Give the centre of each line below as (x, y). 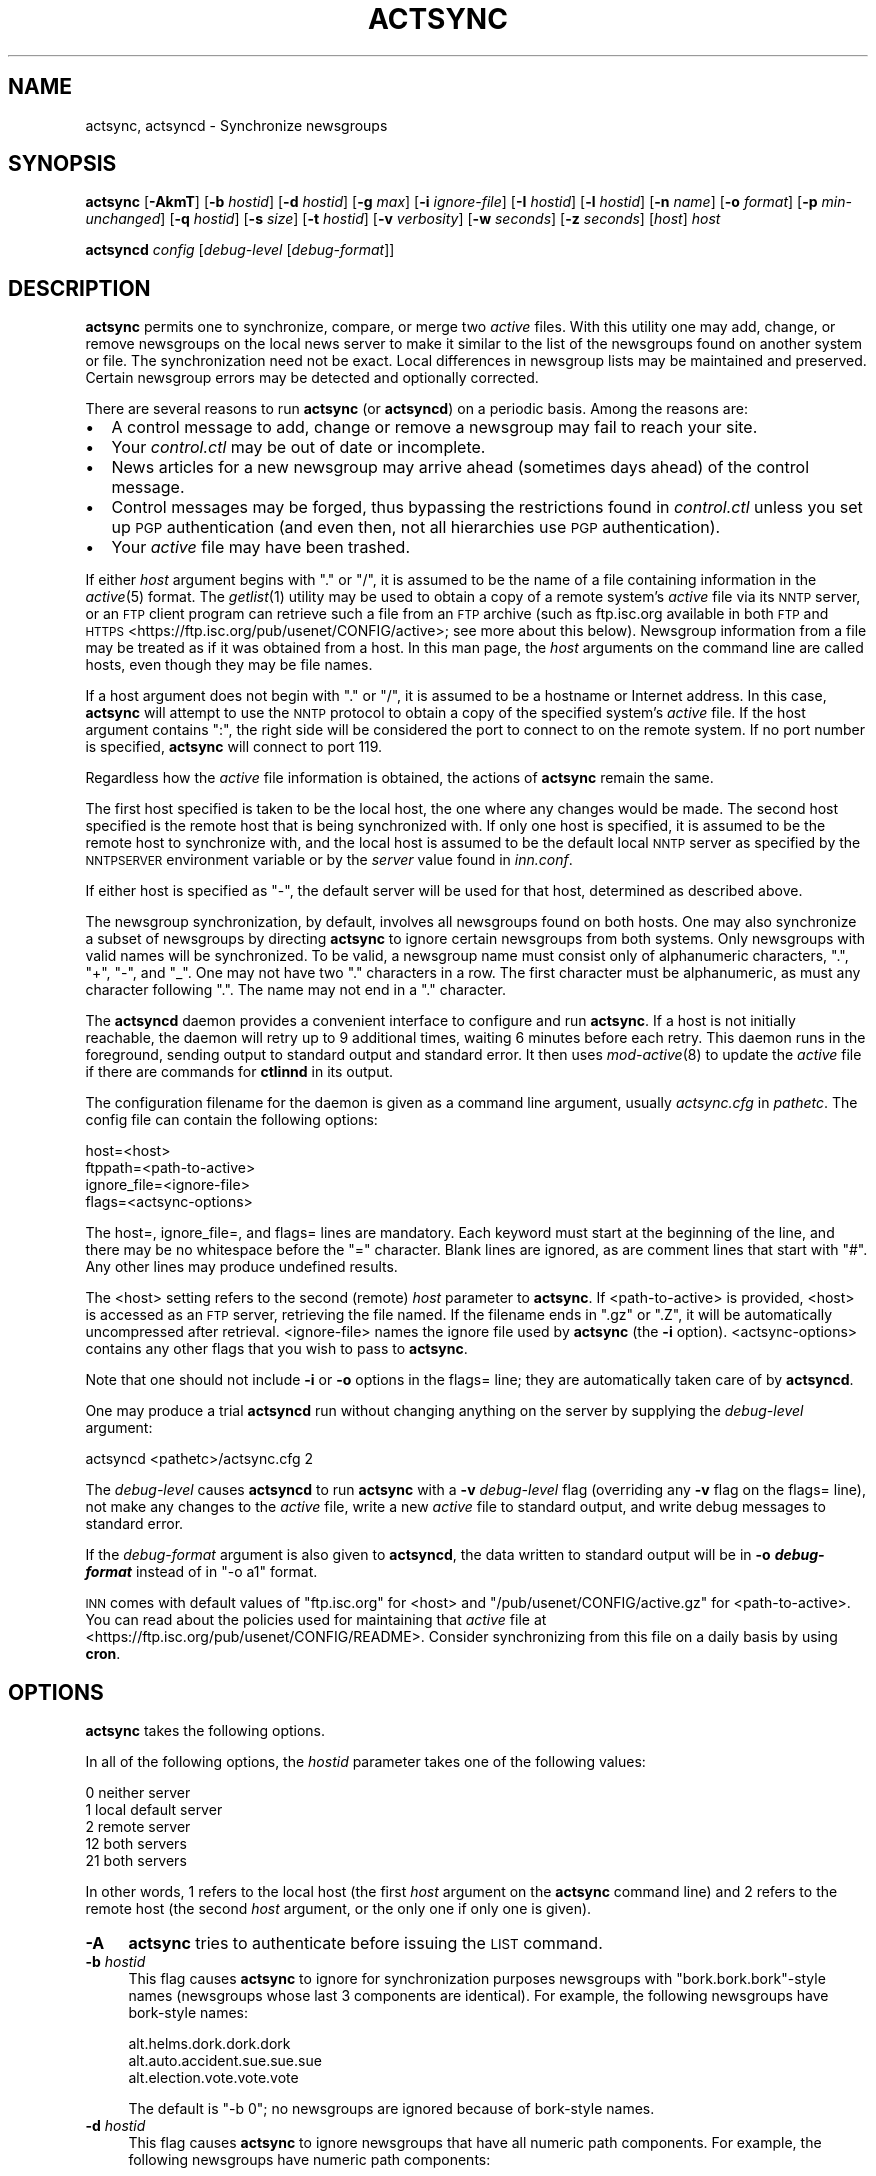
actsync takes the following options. (205, 1731)
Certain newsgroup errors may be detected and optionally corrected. (312, 378)
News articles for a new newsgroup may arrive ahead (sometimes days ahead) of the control (460, 467)
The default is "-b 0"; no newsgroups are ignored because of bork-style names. (391, 2109)
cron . (103, 1654)
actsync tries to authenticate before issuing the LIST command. (365, 1943)
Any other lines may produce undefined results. (241, 1267)
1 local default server (154, 1810)
